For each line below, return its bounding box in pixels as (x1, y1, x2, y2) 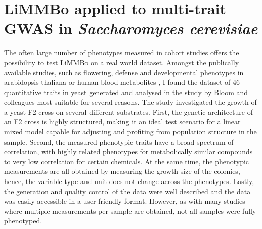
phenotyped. (4, 215, 42, 226)
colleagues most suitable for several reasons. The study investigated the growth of (4, 97, 257, 107)
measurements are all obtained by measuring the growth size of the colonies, (4, 166, 240, 176)
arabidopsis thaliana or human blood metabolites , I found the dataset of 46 (4, 77, 240, 87)
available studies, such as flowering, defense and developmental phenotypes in (4, 67, 244, 77)
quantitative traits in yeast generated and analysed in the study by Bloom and (4, 86, 248, 97)
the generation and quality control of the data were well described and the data (4, 186, 251, 196)
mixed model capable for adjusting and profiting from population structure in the (4, 126, 257, 137)
